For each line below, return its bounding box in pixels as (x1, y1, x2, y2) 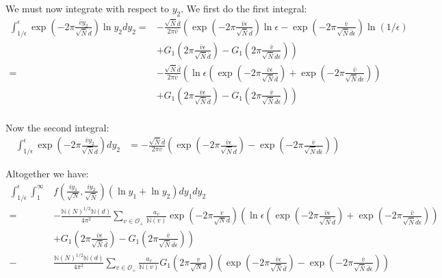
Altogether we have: (5, 166, 89, 181)
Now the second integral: (5, 120, 109, 134)
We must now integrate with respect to (5, 1, 169, 15)
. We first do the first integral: (181, 1, 307, 15)
